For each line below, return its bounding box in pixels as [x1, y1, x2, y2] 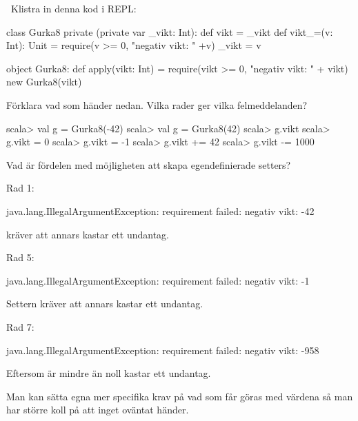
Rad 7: [6, 319, 34, 333]
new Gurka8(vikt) [6, 74, 82, 89]
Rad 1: [6, 181, 34, 195]
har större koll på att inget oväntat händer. [6, 402, 189, 417]
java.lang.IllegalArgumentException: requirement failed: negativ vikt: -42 [6, 203, 315, 218]
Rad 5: [6, 250, 34, 265]
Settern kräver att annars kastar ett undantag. [6, 296, 203, 311]
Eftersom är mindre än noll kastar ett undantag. [6, 366, 211, 380]
